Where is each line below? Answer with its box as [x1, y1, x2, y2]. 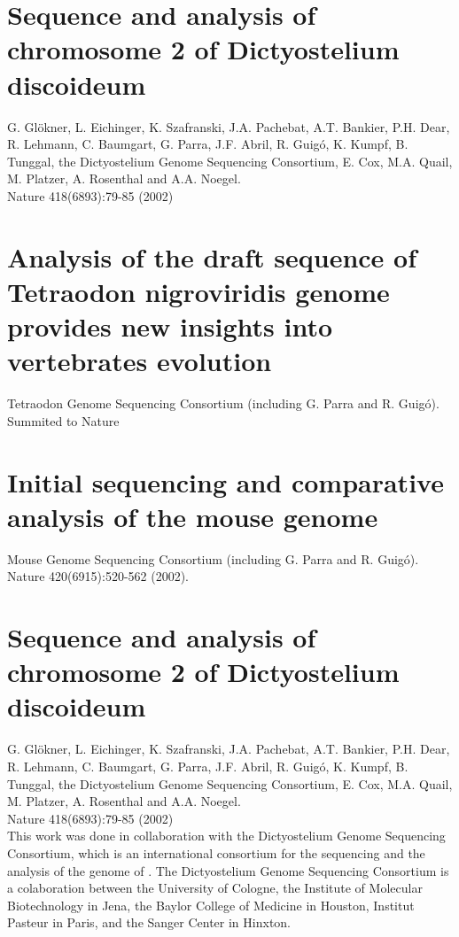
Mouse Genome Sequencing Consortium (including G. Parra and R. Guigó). [7, 549, 419, 568]
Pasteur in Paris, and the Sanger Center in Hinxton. [7, 913, 292, 932]
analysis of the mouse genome [7, 498, 378, 534]
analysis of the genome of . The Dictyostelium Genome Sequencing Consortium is [7, 861, 449, 879]
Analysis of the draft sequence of [7, 238, 417, 275]
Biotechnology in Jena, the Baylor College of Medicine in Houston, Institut [7, 895, 415, 914]
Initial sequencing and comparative [7, 463, 444, 499]
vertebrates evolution [7, 343, 272, 379]
